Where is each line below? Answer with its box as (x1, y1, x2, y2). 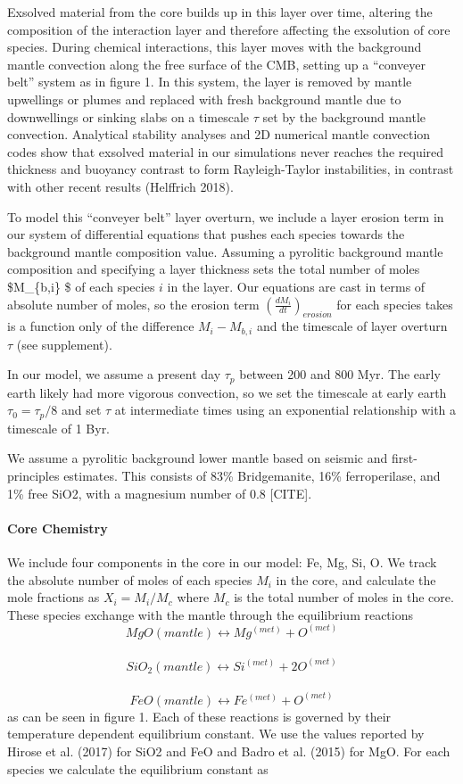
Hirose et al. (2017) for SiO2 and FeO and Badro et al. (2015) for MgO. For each (7, 742, 451, 761)
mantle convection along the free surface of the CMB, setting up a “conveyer (7, 54, 426, 73)
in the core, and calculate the (276, 570, 436, 589)
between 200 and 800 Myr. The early (239, 365, 441, 384)
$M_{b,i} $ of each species (7, 276, 155, 295)
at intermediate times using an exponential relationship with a (114, 400, 457, 419)
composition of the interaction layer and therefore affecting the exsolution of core (7, 20, 451, 38)
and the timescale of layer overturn (256, 317, 448, 335)
